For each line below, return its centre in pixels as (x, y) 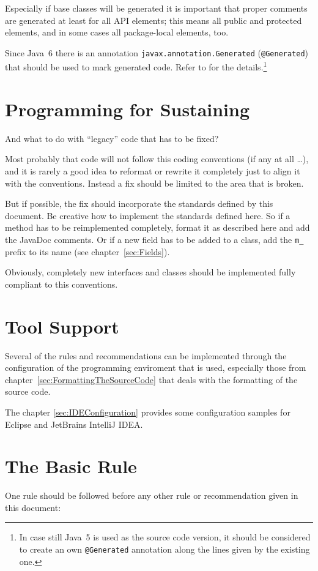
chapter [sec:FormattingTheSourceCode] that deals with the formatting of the (151, 379)
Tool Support (62, 326)
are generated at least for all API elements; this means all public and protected (153, 20)
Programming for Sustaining (128, 109)
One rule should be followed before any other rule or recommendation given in (152, 495)
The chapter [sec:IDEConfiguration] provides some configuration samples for (148, 412)
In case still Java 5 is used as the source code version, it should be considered (165, 537)
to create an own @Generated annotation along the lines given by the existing (165, 549)
